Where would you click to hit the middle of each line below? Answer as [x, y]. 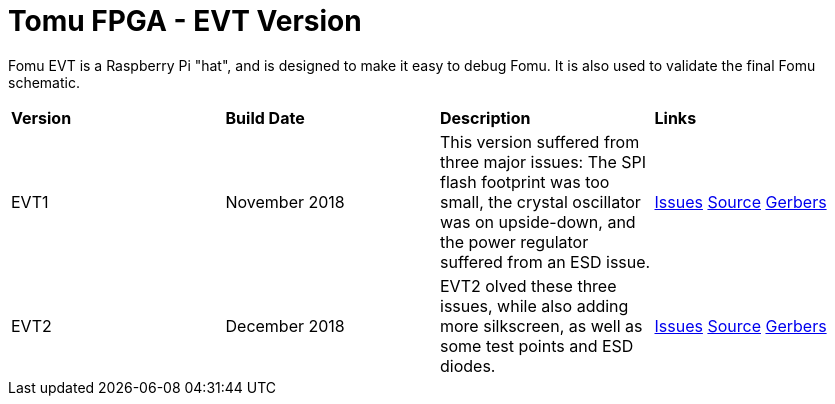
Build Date [265, 117]
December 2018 [285, 325]
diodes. [468, 365]
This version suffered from [540, 141]
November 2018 [285, 201]
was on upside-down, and [538, 221]
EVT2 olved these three [528, 285]
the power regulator [514, 241]
